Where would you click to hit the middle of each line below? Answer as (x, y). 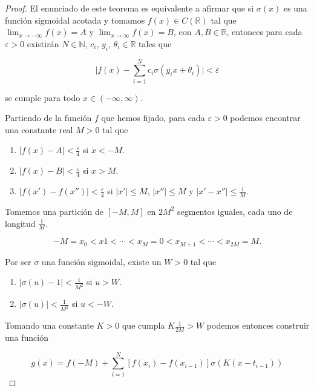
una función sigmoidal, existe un (101, 261)
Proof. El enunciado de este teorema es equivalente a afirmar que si (129, 8)
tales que (155, 43)
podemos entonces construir (258, 325)
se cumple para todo (43, 97)
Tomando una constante (50, 325)
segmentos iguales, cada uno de (235, 211)
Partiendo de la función (48, 118)
